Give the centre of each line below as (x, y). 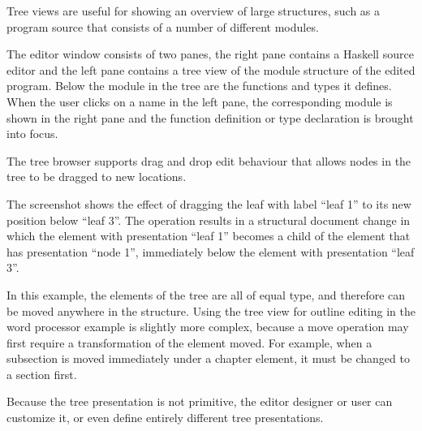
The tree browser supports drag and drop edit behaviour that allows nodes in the (209, 160)
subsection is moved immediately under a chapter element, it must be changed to (208, 358)
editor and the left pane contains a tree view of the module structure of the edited (211, 69)
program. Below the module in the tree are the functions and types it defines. (199, 86)
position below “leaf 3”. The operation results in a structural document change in (209, 220)
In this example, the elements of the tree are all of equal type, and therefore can (206, 294)
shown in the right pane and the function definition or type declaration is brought (210, 117)
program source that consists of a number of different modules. (163, 26)
